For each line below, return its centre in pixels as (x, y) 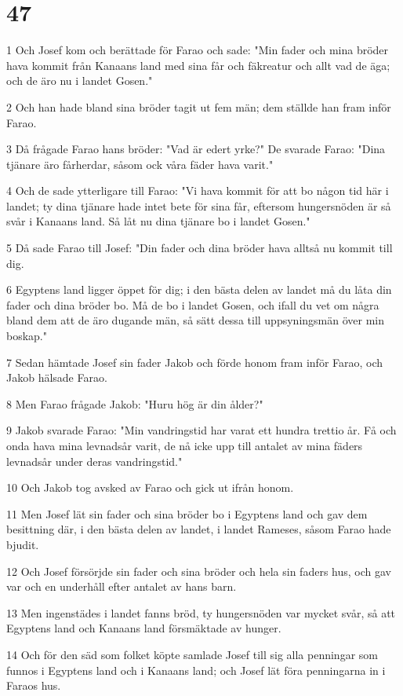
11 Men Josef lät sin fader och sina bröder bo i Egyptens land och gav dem (187, 513)
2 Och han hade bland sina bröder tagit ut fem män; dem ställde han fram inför (199, 106)
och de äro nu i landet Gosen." (80, 81)
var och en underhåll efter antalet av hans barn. (122, 586)
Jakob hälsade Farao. (57, 377)
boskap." (27, 336)
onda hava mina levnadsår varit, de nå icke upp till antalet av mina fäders (185, 445)
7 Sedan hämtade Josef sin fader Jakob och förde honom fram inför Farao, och (195, 362)
